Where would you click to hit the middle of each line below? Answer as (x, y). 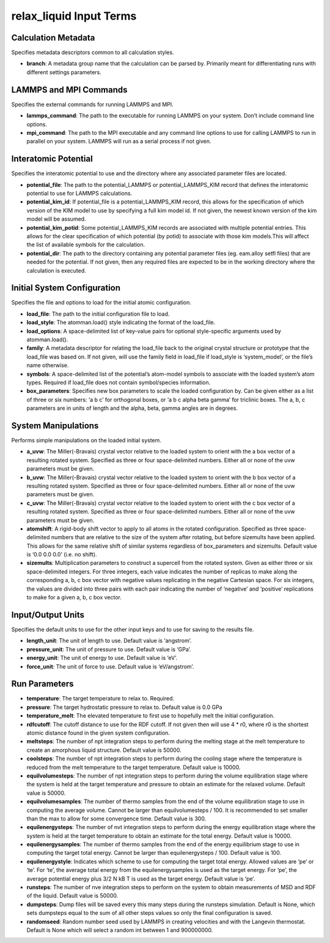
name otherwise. (48, 365)
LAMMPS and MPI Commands (69, 90)
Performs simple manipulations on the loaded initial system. (86, 441)
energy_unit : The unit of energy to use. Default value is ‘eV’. (102, 658)
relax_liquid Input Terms (74, 16)
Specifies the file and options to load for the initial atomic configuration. (101, 303)
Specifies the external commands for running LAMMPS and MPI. (92, 104)
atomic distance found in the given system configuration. (98, 733)
